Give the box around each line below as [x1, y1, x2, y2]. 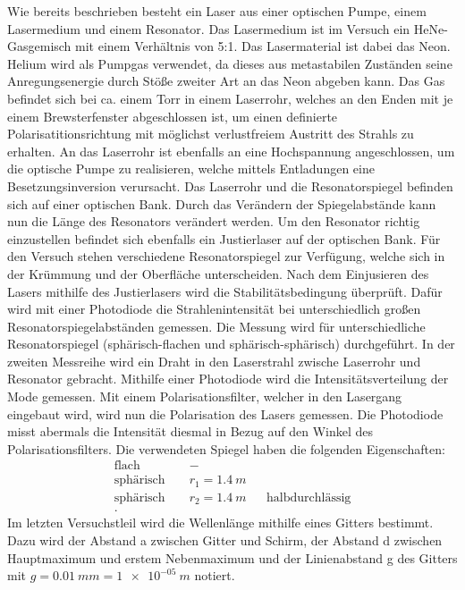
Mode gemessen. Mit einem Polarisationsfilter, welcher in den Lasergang [7, 387, 402, 406]
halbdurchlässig [266, 491, 351, 504]
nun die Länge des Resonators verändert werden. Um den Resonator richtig [7, 212, 420, 231]
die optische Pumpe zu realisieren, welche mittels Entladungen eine [7, 159, 375, 178]
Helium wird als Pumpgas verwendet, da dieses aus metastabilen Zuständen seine [7, 54, 452, 72]
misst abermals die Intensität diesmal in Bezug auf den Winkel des [7, 422, 373, 441]
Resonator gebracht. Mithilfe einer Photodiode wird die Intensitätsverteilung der [7, 369, 449, 388]
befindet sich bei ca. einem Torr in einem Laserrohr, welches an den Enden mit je [7, 88, 453, 107]
